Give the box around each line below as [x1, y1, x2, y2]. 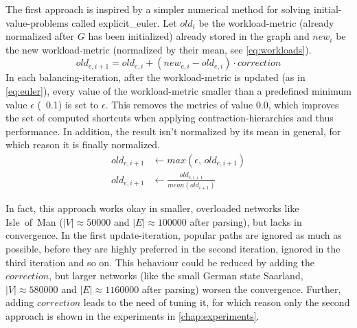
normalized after [5, 29, 75, 43]
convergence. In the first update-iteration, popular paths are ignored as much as [5, 228, 342, 242]
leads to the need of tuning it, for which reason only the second [83, 295, 350, 309]
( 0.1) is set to [37, 97, 99, 111]
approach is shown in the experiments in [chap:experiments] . [5, 309, 260, 323]
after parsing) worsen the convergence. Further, [141, 281, 341, 296]
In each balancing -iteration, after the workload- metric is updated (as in [5, 70, 306, 84]
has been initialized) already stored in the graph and [88, 29, 310, 43]
